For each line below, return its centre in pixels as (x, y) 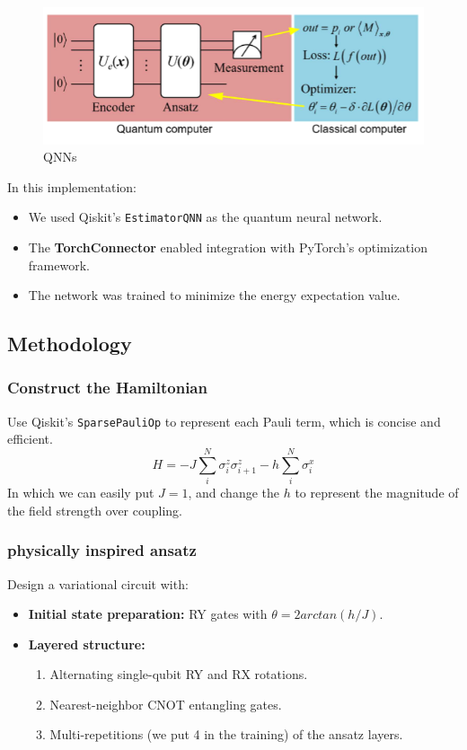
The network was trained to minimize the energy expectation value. (214, 295)
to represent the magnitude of (377, 493)
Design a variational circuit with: (98, 583)
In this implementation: (72, 186)
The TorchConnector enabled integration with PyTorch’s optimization (228, 247)
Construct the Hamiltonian (107, 388)
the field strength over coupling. (95, 510)
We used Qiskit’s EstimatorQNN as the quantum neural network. (205, 217)
